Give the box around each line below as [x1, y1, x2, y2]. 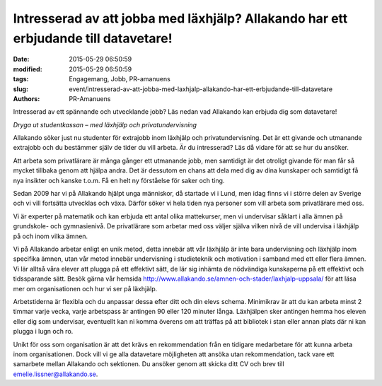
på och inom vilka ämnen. [13, 232, 88, 240]
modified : [13, 64, 42, 74]
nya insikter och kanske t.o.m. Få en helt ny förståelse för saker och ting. [13, 176, 225, 185]
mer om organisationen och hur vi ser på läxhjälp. [13, 284, 158, 293]
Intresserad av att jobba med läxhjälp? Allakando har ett [13, 11, 348, 26]
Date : [13, 55, 30, 64]
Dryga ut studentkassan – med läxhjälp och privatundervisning [13, 120, 197, 129]
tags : [13, 75, 29, 83]
